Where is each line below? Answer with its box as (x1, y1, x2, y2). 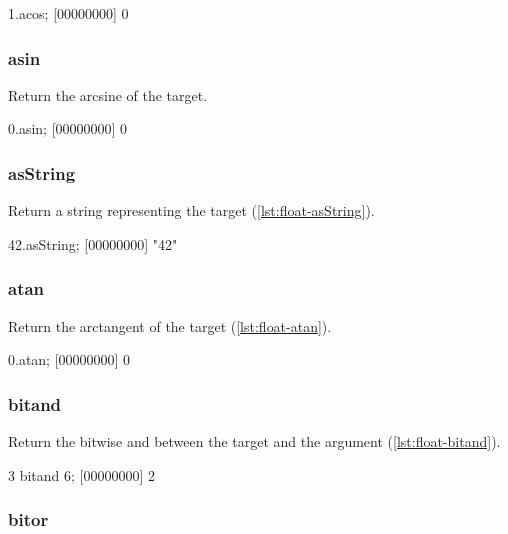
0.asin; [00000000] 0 (8, 118, 128, 139)
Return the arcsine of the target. (8, 84, 208, 105)
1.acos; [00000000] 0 (8, 3, 129, 23)
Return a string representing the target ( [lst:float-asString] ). (8, 200, 375, 221)
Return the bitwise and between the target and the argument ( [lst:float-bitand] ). (8, 431, 501, 452)
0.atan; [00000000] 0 (8, 349, 131, 370)
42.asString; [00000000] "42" (8, 233, 178, 254)
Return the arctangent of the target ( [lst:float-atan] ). (8, 315, 332, 336)
